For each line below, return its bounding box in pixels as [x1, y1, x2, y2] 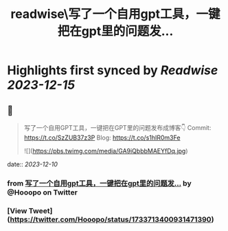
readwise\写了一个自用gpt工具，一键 [10, 6, 221, 22]
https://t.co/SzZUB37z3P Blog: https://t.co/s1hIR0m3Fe [23, 133, 181, 142]
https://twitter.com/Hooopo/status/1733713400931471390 [10, 214, 212, 224]
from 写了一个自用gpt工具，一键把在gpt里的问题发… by [7, 178, 192, 188]
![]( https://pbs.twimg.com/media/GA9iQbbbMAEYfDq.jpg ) [23, 147, 188, 155]
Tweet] [28, 206, 53, 215]
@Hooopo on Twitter [7, 187, 78, 197]
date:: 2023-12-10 [7, 160, 58, 168]
